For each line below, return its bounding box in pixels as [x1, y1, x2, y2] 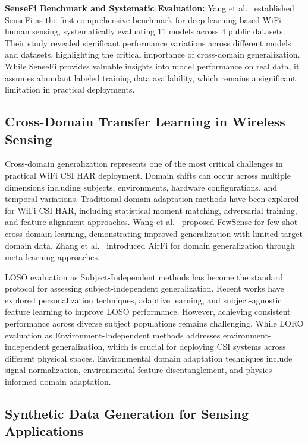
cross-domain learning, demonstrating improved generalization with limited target [5, 227, 303, 239]
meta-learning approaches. [5, 251, 100, 263]
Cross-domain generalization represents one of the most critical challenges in [5, 157, 283, 170]
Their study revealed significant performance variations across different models [5, 36, 291, 49]
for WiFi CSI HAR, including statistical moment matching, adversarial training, [5, 204, 297, 216]
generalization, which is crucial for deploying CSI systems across [52, 340, 286, 353]
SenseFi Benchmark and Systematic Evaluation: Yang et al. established [5, 2, 294, 14]
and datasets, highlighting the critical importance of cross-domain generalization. [5, 48, 300, 61]
